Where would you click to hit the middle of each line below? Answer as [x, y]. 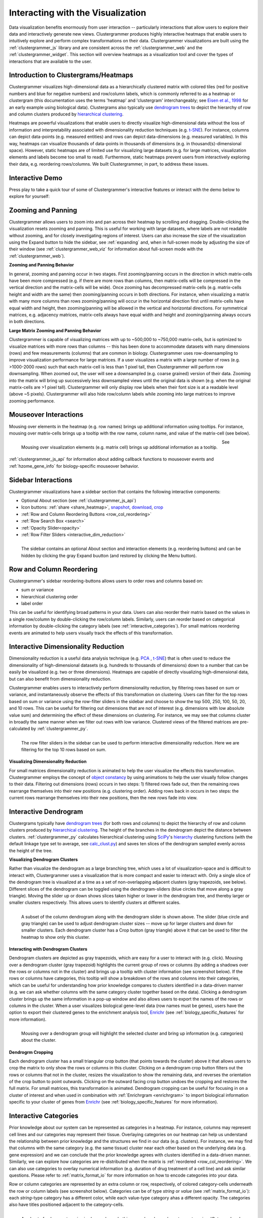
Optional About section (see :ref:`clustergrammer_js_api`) [79, 501]
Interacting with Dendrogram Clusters [48, 949]
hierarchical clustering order [49, 596]
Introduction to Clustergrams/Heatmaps [71, 75]
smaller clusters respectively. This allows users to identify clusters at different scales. [95, 903]
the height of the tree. [31, 851]
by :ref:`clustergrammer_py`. [60, 729]
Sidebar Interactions [41, 480]
